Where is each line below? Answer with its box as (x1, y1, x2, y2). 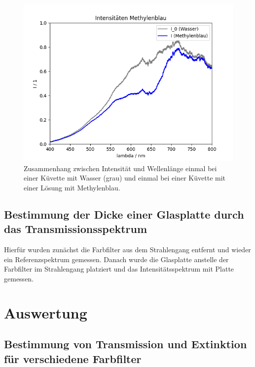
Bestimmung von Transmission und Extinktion (4, 336, 247, 352)
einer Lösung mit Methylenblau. (24, 182, 120, 192)
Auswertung (4, 302, 87, 322)
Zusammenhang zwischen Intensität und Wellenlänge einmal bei (24, 163, 217, 173)
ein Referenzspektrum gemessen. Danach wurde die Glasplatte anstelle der (4, 254, 229, 264)
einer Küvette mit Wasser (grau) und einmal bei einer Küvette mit (24, 173, 226, 183)
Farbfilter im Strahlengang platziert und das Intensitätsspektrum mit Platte (4, 264, 234, 274)
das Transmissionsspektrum (4, 221, 147, 236)
